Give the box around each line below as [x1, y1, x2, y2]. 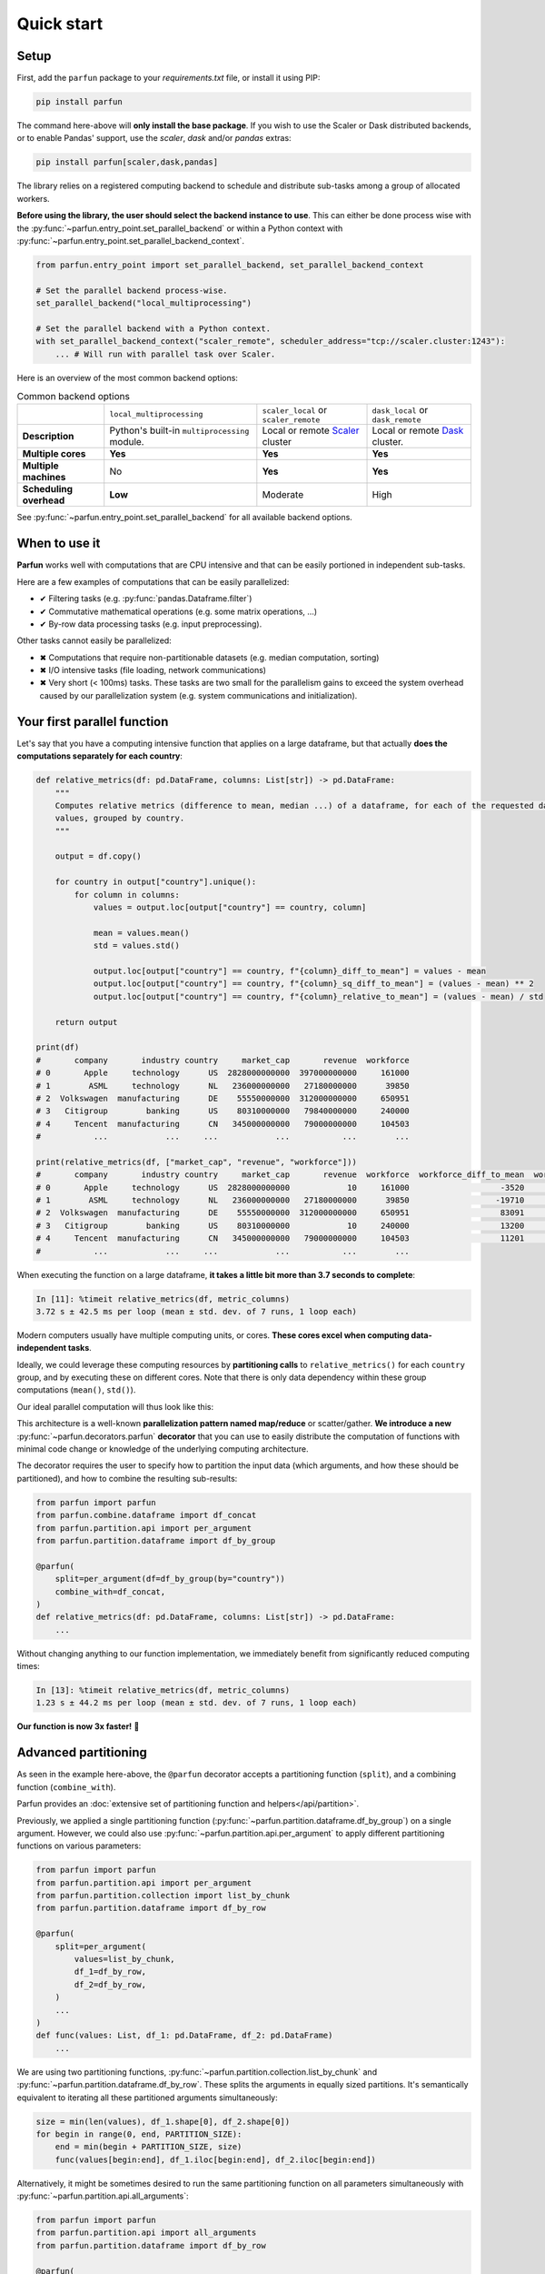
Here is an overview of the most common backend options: [16, 372, 238, 383]
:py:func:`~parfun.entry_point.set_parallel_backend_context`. [16, 235, 245, 246]
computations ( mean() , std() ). [16, 1384, 136, 1395]
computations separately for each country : [16, 750, 183, 761]
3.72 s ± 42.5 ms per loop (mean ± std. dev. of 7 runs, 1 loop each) [35, 1306, 358, 1316]
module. [109, 436, 144, 448]
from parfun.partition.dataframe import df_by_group [35, 1535, 276, 1545]
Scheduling [22, 483, 73, 496]
